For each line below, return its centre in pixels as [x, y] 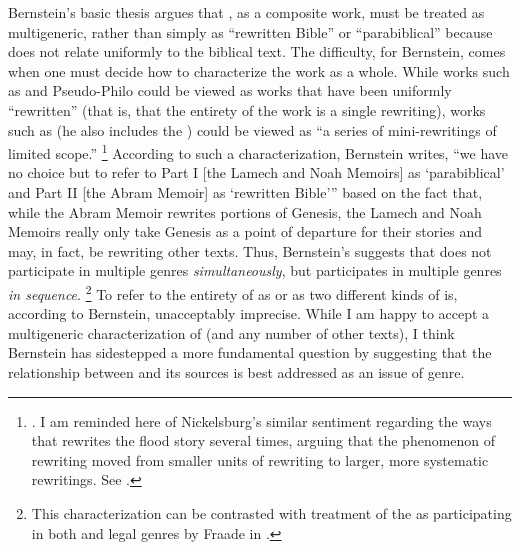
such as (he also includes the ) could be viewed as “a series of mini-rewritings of [252, 129]
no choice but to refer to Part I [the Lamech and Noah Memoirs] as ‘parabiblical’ [256, 172]
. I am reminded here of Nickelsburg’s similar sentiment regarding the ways [261, 420]
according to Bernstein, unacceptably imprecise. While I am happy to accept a [249, 313]
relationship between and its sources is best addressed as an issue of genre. [236, 372]
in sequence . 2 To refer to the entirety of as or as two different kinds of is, [233, 292]
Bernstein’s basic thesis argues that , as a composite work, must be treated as [246, 12]
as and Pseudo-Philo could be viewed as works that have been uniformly [230, 90]
